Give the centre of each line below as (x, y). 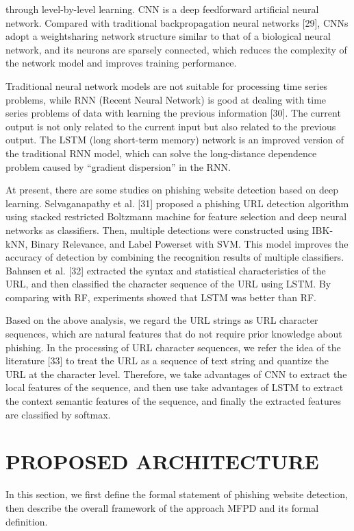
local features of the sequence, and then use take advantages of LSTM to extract (175, 387)
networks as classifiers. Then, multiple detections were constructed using (157, 229)
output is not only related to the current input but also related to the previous (171, 126)
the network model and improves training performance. (121, 63)
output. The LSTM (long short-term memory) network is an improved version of (175, 140)
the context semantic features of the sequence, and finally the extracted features (173, 401)
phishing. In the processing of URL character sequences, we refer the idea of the (173, 347)
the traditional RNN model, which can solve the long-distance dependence (161, 153)
